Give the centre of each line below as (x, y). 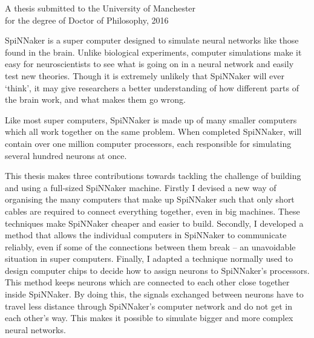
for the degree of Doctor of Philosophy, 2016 (87, 20)
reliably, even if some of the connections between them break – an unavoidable (150, 246)
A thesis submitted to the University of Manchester (100, 8)
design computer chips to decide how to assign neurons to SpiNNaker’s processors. (157, 270)
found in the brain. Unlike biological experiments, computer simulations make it (153, 52)
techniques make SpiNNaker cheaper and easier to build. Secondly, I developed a (154, 223)
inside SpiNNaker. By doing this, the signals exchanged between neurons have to (154, 294)
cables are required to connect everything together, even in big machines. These (152, 211)
